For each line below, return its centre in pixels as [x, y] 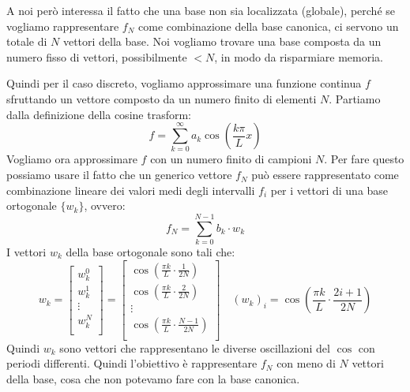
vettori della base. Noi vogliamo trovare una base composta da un [222, 41]
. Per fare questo [364, 159]
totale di [27, 41]
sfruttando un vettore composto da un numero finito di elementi [162, 98]
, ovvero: [105, 205]
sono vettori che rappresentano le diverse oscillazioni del [195, 347]
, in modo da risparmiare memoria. [299, 56]
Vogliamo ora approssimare [72, 159]
